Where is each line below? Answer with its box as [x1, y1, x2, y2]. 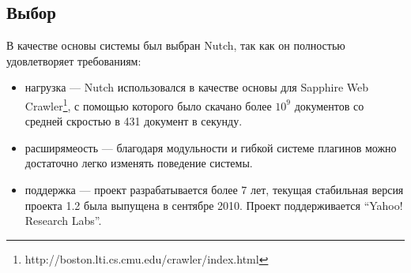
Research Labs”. [25, 212, 102, 229]
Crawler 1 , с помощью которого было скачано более [25, 95, 272, 114]
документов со [294, 97, 364, 114]
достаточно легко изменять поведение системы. [25, 155, 253, 171]
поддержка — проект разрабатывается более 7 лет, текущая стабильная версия [25, 181, 404, 198]
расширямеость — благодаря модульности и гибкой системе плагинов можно [25, 139, 397, 155]
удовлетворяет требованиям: [6, 52, 141, 69]
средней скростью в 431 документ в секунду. [25, 113, 243, 129]
